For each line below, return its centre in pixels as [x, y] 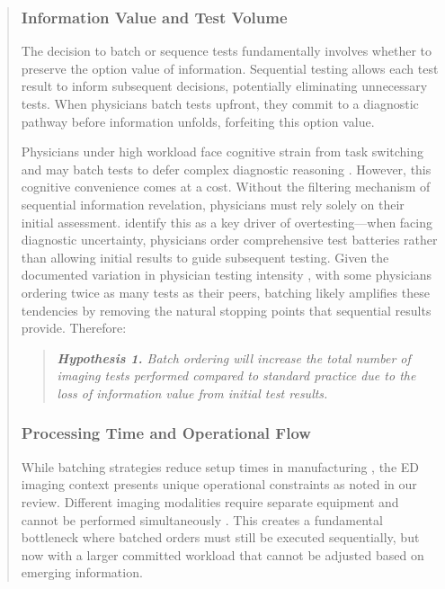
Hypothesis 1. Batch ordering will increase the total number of [234, 357]
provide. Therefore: [74, 328]
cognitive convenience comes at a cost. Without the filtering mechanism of [226, 187]
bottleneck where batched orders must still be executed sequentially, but [220, 537]
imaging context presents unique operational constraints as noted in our [219, 484]
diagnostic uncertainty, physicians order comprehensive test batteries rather [229, 240]
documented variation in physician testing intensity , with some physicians [227, 275]
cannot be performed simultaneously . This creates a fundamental [202, 519]
